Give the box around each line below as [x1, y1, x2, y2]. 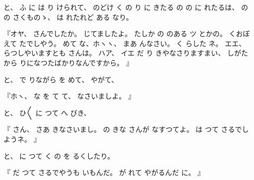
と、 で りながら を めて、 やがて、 [3, 74, 119, 84]
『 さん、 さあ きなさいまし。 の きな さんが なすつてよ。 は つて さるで [3, 124, 242, 134]
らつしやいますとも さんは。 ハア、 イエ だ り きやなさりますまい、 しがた [3, 48, 248, 58]
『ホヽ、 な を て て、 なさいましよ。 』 [3, 91, 135, 101]
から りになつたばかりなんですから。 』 [3, 57, 133, 67]
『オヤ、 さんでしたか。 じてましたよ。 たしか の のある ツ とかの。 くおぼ [3, 28, 250, 39]
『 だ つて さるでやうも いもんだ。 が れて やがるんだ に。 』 [3, 167, 205, 178]
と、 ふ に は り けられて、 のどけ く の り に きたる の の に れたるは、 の [3, 2, 248, 12]
